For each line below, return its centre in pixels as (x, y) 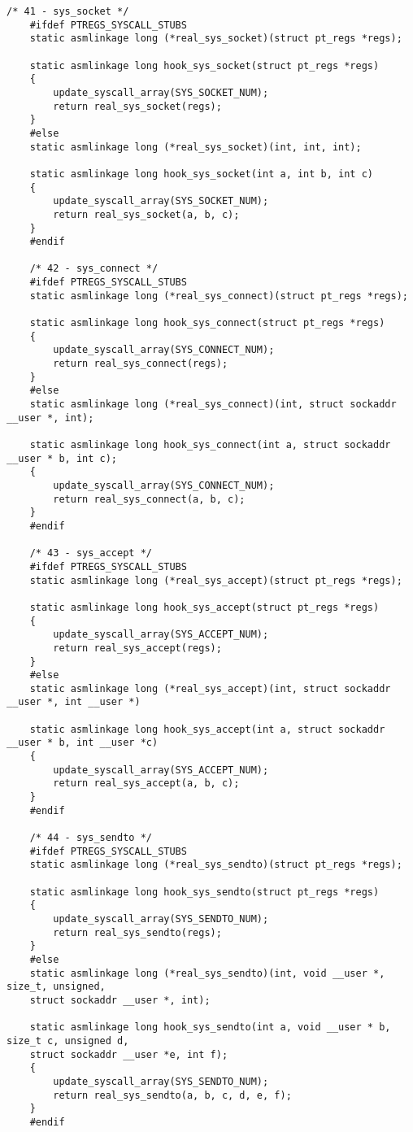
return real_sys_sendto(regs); (137, 932)
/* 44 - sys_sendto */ (91, 838)
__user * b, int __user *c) (83, 743)
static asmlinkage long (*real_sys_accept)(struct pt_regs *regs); (216, 580)
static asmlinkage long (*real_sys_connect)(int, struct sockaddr (213, 405)
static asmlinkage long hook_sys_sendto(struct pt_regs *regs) (204, 892)
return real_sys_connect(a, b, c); (149, 499)
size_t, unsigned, (56, 987)
